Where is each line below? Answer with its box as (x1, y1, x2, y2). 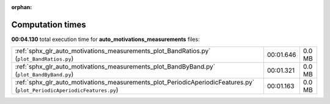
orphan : (11, 4, 32, 10)
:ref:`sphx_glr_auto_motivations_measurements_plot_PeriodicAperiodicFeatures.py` (15, 78, 255, 87)
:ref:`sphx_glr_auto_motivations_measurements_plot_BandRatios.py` (15, 46, 211, 55)
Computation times (11, 19, 86, 30)
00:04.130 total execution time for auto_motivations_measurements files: (11, 35, 200, 43)
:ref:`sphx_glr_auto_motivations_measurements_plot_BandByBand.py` (15, 62, 216, 71)
